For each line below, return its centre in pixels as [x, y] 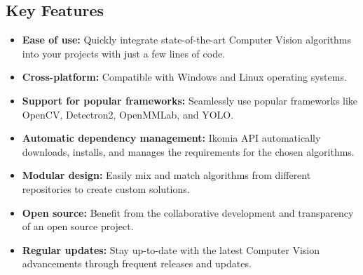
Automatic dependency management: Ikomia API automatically [171, 138]
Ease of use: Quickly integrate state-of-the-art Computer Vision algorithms [186, 40]
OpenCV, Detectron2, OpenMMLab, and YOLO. [128, 114]
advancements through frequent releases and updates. [137, 263]
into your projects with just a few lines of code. [124, 53]
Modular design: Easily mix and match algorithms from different [166, 175]
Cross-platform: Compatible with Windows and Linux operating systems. [184, 77]
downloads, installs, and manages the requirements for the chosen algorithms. [188, 151]
